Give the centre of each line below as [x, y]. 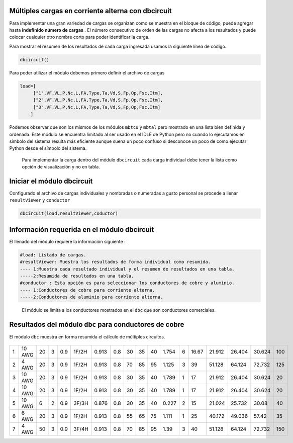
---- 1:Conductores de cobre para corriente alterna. [87, 290]
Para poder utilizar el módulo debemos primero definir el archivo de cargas [87, 72]
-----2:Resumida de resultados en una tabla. [77, 276]
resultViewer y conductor [40, 200]
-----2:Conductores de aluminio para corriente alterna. [91, 297]
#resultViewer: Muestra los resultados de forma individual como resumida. [115, 262]
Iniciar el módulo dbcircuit [51, 181]
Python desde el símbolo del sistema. [48, 148]
